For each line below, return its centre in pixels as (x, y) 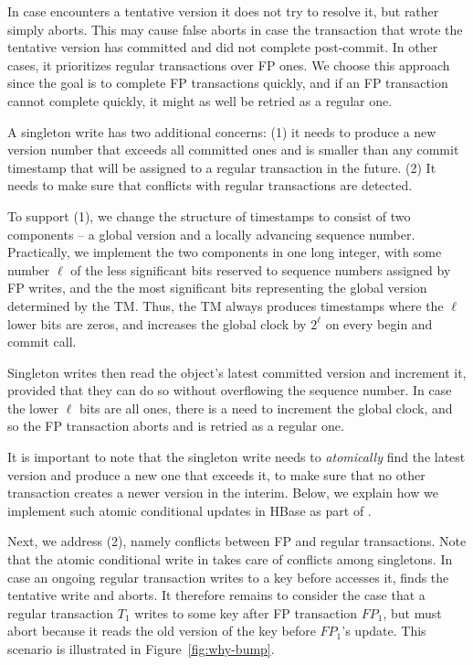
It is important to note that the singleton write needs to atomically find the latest (236, 457)
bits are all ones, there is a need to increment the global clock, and (266, 408)
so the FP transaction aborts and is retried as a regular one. (176, 426)
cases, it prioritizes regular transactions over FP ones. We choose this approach (229, 64)
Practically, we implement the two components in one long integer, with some (225, 252)
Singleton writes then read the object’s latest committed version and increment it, (237, 372)
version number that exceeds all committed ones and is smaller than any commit (233, 150)
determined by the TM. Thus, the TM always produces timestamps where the (226, 305)
